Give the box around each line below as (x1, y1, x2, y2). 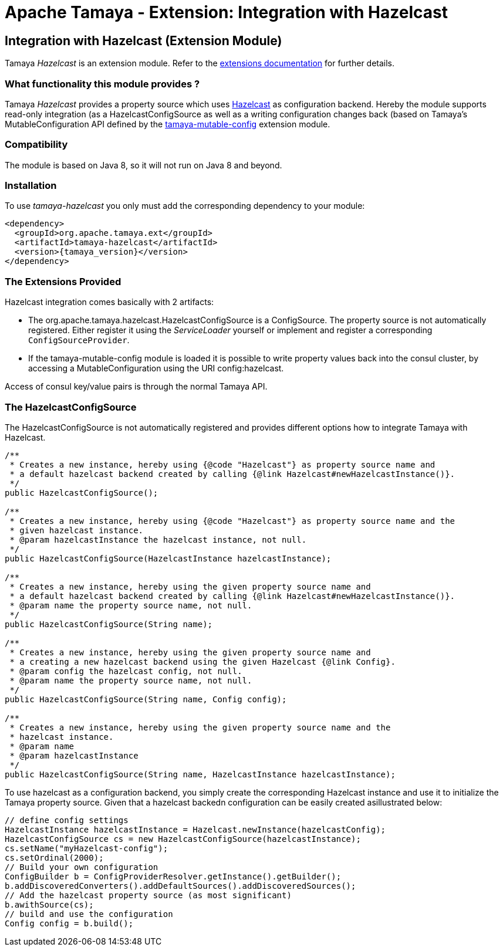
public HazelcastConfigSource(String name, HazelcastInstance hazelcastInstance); (5, 769, 396, 779)
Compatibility (5, 138, 68, 151)
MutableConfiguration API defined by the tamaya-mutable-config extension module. (5, 119, 330, 129)
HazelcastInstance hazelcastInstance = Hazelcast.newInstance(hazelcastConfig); (5, 824, 386, 834)
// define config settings (5, 815, 129, 825)
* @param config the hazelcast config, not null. (9, 666, 242, 676)
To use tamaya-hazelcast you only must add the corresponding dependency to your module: (5, 201, 365, 211)
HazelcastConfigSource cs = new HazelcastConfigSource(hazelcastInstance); (5, 834, 361, 844)
